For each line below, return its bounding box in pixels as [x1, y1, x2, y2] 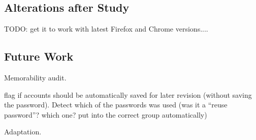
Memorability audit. [4, 72, 67, 82]
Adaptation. [4, 126, 42, 137]
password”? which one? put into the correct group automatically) [4, 109, 207, 120]
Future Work [4, 48, 74, 64]
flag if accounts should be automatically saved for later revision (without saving [4, 89, 252, 100]
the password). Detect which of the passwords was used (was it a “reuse [4, 99, 228, 110]
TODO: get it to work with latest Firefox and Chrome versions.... [4, 23, 208, 34]
